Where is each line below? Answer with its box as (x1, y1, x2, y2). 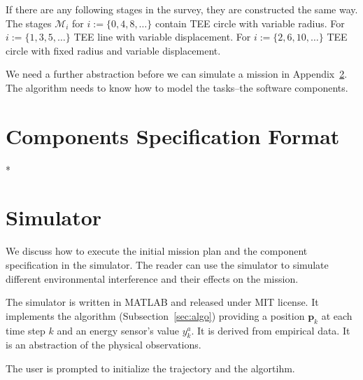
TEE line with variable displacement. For (73, 29, 251, 44)
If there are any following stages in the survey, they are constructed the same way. (6, 2, 358, 16)
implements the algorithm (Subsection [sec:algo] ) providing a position (6, 308, 305, 323)
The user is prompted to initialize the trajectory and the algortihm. (6, 360, 295, 375)
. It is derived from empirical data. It (191, 323, 350, 337)
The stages (6, 15, 52, 30)
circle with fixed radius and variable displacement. (6, 43, 221, 57)
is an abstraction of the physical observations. (6, 337, 201, 352)
